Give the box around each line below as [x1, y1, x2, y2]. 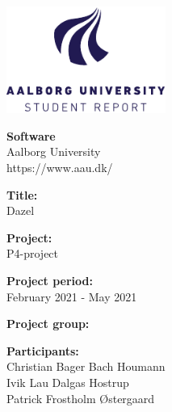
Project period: [6, 272, 93, 289]
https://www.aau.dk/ [6, 159, 113, 176]
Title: [6, 186, 38, 203]
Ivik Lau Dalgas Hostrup [6, 374, 129, 390]
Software [6, 127, 56, 144]
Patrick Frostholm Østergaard [6, 389, 155, 406]
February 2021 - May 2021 [6, 288, 137, 305]
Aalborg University [6, 143, 101, 160]
